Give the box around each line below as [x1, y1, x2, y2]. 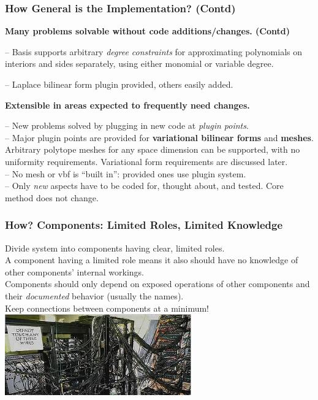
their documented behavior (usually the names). [5, 289, 184, 302]
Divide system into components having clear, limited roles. [5, 241, 225, 254]
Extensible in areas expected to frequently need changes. [5, 98, 250, 111]
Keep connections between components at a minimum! [5, 301, 210, 314]
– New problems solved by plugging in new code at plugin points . [5, 119, 249, 132]
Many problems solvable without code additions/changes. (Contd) [5, 25, 290, 37]
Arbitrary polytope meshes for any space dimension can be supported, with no [5, 143, 300, 156]
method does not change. [5, 191, 99, 204]
